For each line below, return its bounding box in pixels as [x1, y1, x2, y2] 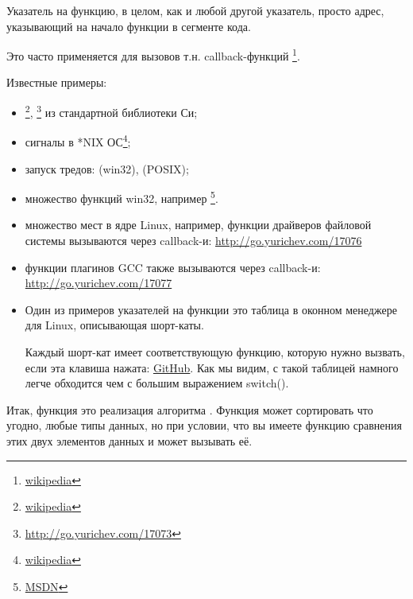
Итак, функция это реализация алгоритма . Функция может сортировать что [6, 401, 373, 418]
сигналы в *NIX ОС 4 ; [25, 131, 131, 150]
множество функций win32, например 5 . [25, 188, 218, 206]
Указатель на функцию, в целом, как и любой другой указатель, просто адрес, [6, 2, 384, 18]
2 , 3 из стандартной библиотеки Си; [25, 102, 198, 120]
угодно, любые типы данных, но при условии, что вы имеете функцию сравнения [6, 417, 402, 434]
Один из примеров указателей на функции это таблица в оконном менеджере [25, 301, 397, 317]
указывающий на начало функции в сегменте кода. [6, 18, 251, 34]
